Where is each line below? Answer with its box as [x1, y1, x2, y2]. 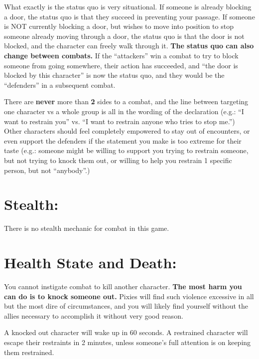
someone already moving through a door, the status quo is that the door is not [4, 30, 245, 41]
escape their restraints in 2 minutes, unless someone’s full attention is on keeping [4, 337, 251, 347]
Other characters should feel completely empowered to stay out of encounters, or [4, 126, 250, 136]
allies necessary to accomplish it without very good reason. [4, 310, 183, 321]
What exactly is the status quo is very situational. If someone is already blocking [4, 1, 252, 11]
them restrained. [4, 347, 54, 357]
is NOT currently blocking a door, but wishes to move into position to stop [4, 21, 234, 31]
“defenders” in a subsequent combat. [4, 79, 116, 90]
